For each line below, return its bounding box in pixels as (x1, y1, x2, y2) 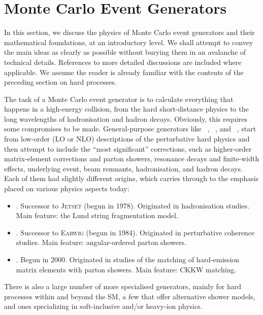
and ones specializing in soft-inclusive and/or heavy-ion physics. (4, 301, 203, 311)
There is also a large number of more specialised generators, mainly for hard (4, 281, 241, 292)
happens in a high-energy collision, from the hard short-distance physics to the (4, 103, 249, 114)
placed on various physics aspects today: (4, 183, 129, 194)
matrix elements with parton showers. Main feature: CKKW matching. (16, 264, 237, 274)
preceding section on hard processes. (4, 77, 117, 87)
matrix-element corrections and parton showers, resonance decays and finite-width (4, 153, 259, 164)
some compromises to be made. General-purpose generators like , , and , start (4, 123, 256, 134)
